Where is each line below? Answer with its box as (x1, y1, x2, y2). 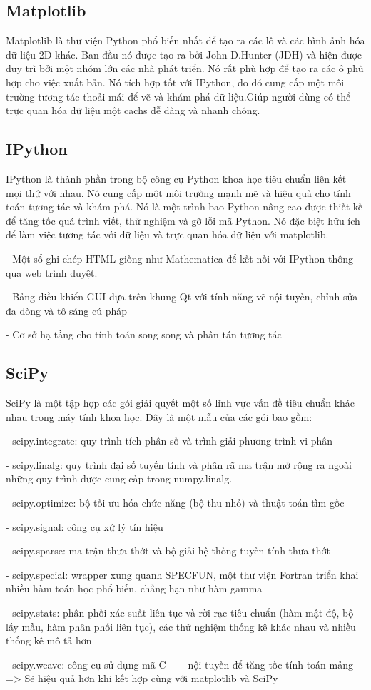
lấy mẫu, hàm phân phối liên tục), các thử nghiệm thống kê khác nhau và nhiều (6, 619, 356, 634)
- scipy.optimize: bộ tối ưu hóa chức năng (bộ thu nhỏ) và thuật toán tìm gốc (6, 495, 345, 510)
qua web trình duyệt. (6, 265, 98, 280)
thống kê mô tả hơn (6, 633, 92, 648)
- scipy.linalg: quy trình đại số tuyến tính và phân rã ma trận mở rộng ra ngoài (6, 457, 352, 472)
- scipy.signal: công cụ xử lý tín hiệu (6, 519, 163, 534)
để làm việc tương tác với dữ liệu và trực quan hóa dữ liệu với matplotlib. (6, 227, 329, 242)
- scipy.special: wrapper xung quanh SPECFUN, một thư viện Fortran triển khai (6, 567, 359, 582)
